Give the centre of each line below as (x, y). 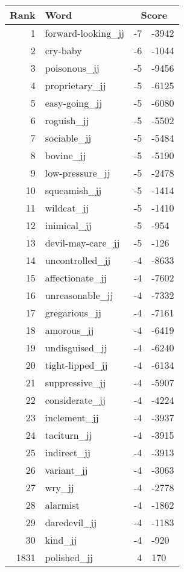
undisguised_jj (76, 347)
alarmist (62, 505)
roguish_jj (67, 120)
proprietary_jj (75, 85)
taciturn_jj (68, 435)
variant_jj (66, 470)
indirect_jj (68, 452)
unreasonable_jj (79, 295)
